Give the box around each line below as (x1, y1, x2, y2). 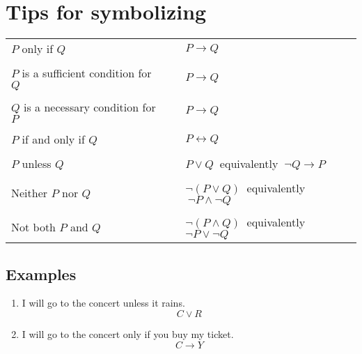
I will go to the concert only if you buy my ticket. (22, 326, 234, 341)
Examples (6, 263, 77, 284)
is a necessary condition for (23, 99, 156, 116)
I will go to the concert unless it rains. (22, 295, 185, 310)
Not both (11, 219, 56, 236)
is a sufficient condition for (22, 65, 152, 82)
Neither (11, 185, 48, 201)
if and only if (22, 131, 85, 148)
